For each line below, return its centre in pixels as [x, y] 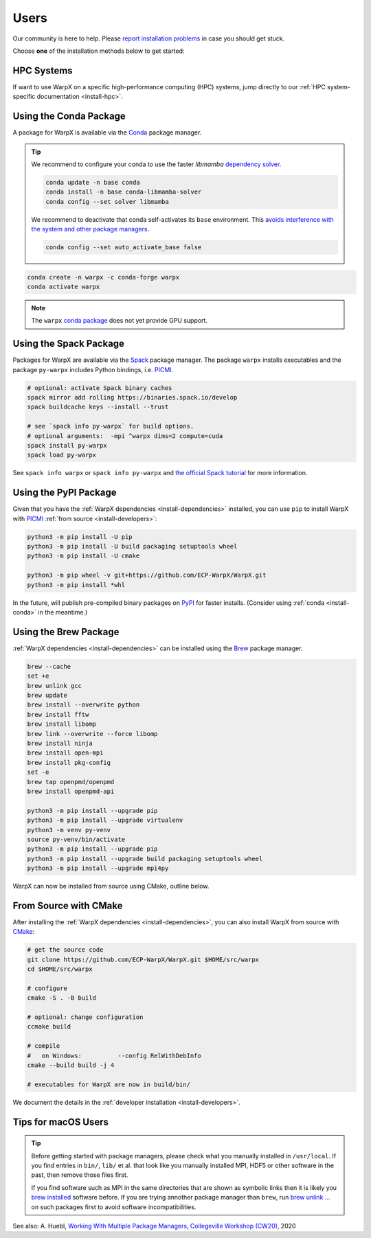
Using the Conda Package [69, 116]
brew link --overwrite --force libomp [92, 734]
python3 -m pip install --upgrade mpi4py [98, 868]
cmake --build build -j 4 [71, 1065]
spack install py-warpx [67, 446]
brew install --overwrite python [83, 705]
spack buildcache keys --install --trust [98, 407]
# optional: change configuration [85, 1017]
